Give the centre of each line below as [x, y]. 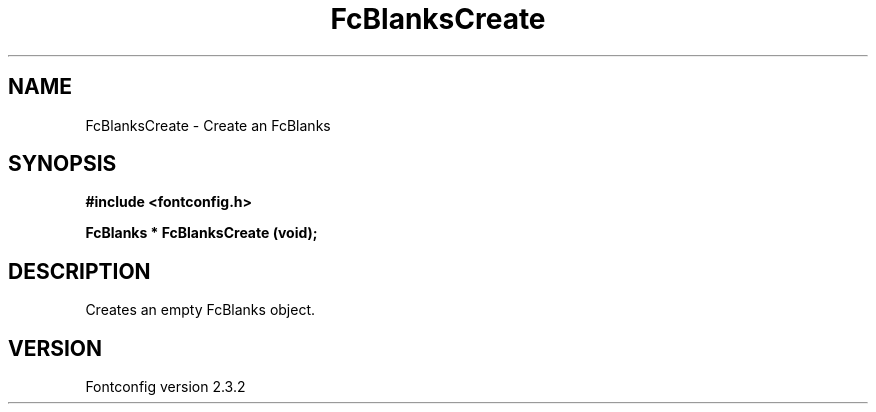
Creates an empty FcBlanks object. [200, 310]
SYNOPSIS [62, 164]
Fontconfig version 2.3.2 [165, 387]
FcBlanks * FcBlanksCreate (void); [201, 233]
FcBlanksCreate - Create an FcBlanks [208, 125]
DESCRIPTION [79, 271]
